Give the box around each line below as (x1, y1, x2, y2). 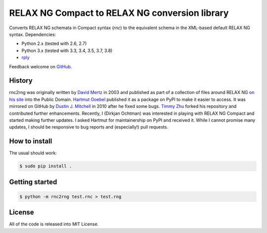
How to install (9, 137, 52, 145)
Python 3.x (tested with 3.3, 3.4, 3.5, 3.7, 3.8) (21, 47, 113, 53)
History (9, 77, 33, 85)
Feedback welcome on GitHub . (9, 63, 72, 69)
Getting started (9, 178, 57, 186)
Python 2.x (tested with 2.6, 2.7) (21, 41, 87, 47)
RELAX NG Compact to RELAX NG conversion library (9, 7, 229, 18)
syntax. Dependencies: (9, 31, 56, 37)
